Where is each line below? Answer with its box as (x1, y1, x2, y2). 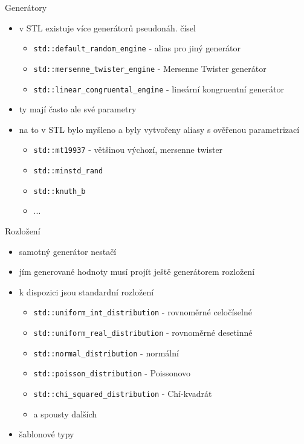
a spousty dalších (33, 407, 97, 420)
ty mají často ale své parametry (19, 103, 137, 115)
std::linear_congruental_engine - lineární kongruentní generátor (33, 82, 285, 95)
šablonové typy (19, 428, 74, 440)
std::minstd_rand (33, 167, 103, 175)
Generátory (5, 1, 47, 13)
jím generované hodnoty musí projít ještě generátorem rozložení (19, 265, 255, 278)
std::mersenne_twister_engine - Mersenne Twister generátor (33, 62, 267, 74)
